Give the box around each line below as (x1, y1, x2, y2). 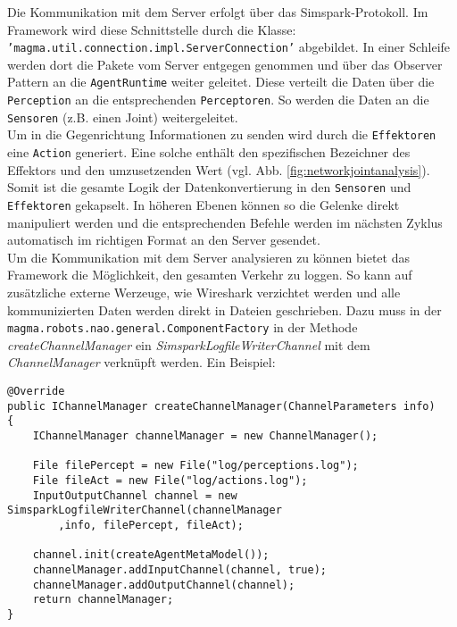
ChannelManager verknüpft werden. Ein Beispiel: (7, 353, 276, 372)
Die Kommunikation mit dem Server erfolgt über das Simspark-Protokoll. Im (7, 3, 428, 21)
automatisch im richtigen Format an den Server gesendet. (7, 230, 320, 249)
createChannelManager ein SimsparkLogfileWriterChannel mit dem (7, 335, 370, 354)
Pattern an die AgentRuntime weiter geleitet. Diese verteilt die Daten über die (7, 72, 435, 91)
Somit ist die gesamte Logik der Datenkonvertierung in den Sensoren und (7, 178, 411, 196)
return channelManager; (32, 593, 174, 606)
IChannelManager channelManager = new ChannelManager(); (32, 430, 378, 442)
